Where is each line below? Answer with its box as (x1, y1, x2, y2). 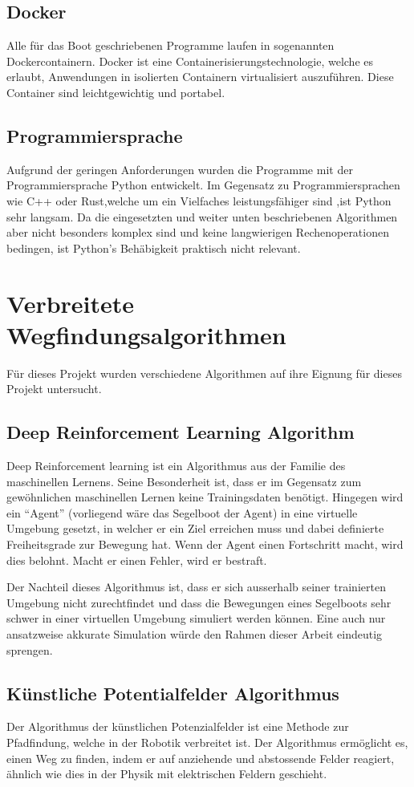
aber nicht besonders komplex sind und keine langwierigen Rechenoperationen (6, 224, 389, 241)
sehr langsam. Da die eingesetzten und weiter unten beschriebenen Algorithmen (6, 208, 398, 225)
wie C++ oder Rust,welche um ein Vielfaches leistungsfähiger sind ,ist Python (6, 192, 392, 209)
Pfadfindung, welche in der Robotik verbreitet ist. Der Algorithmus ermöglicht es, (6, 733, 408, 750)
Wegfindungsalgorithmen (6, 318, 286, 351)
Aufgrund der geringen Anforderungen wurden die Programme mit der (6, 160, 353, 177)
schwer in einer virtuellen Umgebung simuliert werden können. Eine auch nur (6, 610, 386, 627)
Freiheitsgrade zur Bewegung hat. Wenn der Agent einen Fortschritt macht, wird (6, 536, 404, 553)
